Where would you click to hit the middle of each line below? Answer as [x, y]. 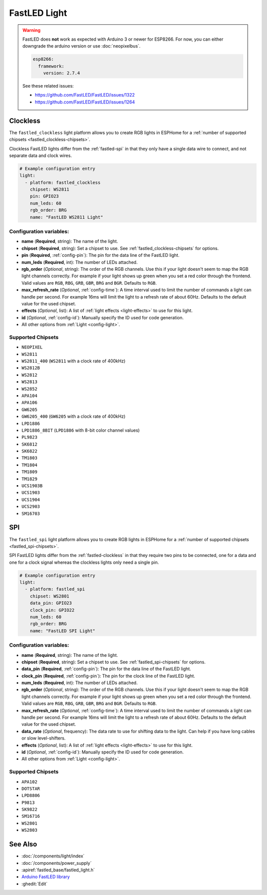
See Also [23, 844]
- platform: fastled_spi [55, 589]
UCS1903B [32, 486]
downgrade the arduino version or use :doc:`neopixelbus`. [82, 46]
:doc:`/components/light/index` [53, 856]
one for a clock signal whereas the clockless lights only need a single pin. [84, 562]
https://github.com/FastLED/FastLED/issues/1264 [85, 102]
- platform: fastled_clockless [63, 182]
